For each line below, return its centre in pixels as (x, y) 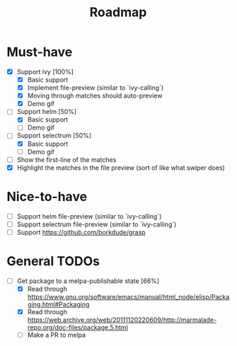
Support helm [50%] (47, 112)
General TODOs (53, 261)
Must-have (40, 52)
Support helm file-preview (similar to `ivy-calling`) (89, 216)
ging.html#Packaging (58, 304)
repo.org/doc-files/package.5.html (77, 327)
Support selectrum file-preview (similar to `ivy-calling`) (97, 224)
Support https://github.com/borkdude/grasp (81, 232)
